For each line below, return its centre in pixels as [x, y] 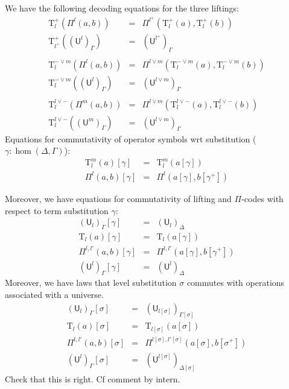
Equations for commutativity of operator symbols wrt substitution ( [131, 138]
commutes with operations [236, 283]
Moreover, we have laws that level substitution [91, 283]
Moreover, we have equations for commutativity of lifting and [118, 198]
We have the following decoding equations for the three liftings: [122, 8]
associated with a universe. [54, 294]
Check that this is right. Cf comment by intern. [93, 379]
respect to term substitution [57, 210]
